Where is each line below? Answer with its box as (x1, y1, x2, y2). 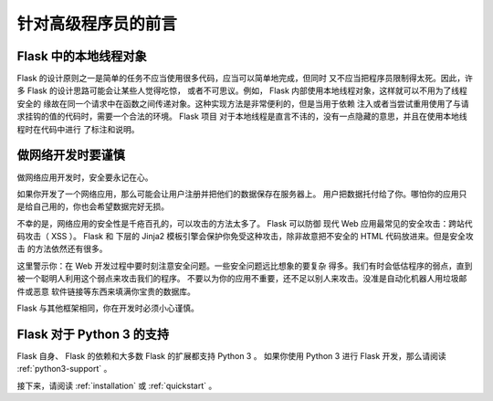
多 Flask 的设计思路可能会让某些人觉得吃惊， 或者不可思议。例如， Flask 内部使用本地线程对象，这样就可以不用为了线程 (16, 85, 467, 96)
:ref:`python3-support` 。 (16, 364, 112, 375)
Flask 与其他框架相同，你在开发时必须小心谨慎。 (16, 302, 200, 314)
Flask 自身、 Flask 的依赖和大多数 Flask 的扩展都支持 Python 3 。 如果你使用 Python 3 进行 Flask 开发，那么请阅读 (16, 350, 446, 361)
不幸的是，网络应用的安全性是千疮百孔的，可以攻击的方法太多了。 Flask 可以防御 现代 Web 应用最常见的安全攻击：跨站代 (16, 217, 474, 228)
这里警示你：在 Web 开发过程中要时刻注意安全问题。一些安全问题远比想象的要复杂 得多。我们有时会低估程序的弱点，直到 (16, 260, 473, 271)
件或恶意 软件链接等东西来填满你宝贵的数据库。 (16, 286, 195, 297)
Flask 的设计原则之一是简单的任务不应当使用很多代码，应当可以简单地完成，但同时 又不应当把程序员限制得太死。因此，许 (16, 73, 474, 84)
